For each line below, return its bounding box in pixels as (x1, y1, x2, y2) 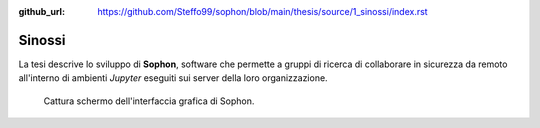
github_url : (18, 6, 65, 17)
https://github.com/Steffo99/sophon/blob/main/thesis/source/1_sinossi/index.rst (97, 6, 429, 17)
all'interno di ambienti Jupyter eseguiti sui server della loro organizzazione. (18, 72, 329, 84)
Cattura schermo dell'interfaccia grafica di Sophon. (43, 95, 255, 107)
